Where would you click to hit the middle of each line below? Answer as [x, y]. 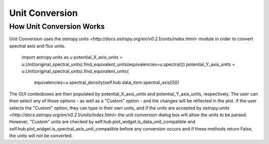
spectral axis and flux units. [37, 46]
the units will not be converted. [41, 136]
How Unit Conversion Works [57, 26]
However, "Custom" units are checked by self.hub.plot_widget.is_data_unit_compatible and [102, 122]
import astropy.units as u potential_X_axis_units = [72, 57]
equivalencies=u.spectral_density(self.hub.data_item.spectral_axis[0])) [107, 83]
